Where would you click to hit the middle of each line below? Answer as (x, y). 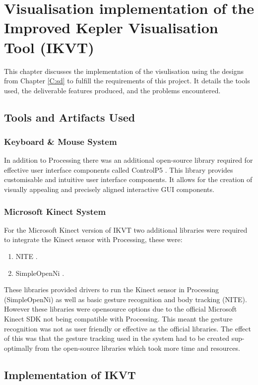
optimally (18, 348)
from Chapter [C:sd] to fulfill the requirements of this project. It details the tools (127, 81)
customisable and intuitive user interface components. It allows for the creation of (128, 179)
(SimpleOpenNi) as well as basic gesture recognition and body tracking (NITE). (126, 299)
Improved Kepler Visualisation (111, 28)
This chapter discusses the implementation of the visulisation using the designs (124, 71)
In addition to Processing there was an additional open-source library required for (129, 160)
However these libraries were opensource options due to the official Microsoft (121, 309)
